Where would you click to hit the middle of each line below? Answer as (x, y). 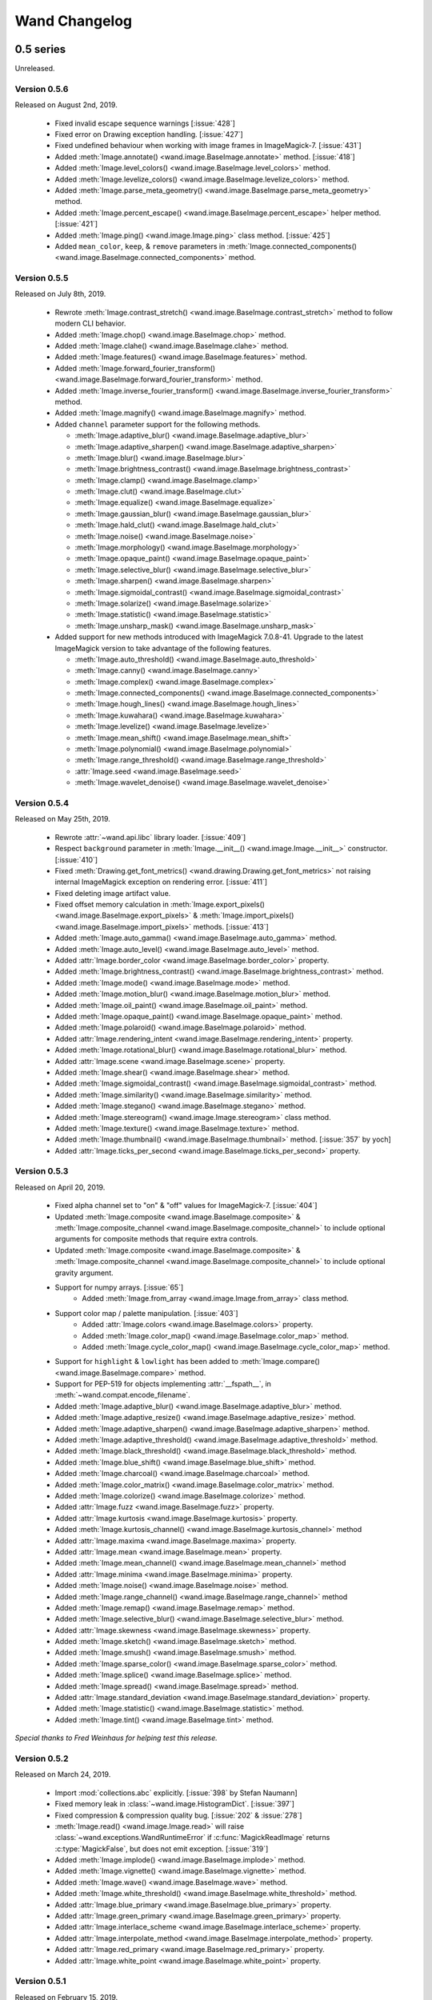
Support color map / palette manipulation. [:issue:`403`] (147, 1313)
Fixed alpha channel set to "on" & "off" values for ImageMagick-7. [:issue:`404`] (186, 1206)
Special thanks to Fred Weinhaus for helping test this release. (116, 1738)
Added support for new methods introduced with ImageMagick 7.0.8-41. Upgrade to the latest (209, 637)
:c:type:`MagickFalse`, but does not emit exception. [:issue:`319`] (162, 1849)
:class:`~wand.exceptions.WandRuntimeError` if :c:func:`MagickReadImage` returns (192, 1838)
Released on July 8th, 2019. (60, 294)
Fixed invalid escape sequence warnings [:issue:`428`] (145, 123)
